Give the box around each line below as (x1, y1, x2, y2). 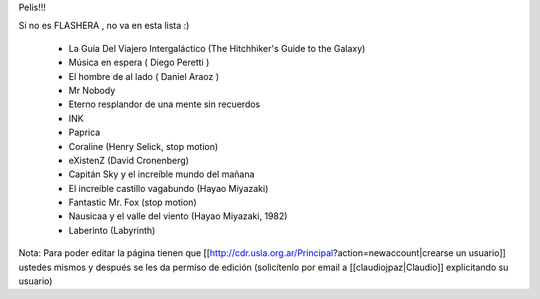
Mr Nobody (68, 84, 116, 96)
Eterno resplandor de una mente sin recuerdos (68, 98, 261, 110)
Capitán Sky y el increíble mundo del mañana (68, 168, 255, 180)
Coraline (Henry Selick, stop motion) (68, 140, 219, 152)
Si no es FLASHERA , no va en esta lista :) (18, 20, 190, 32)
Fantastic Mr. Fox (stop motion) (68, 196, 197, 209)
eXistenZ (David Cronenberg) (68, 154, 190, 166)
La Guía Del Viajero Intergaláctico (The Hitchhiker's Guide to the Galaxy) (68, 42, 366, 54)
